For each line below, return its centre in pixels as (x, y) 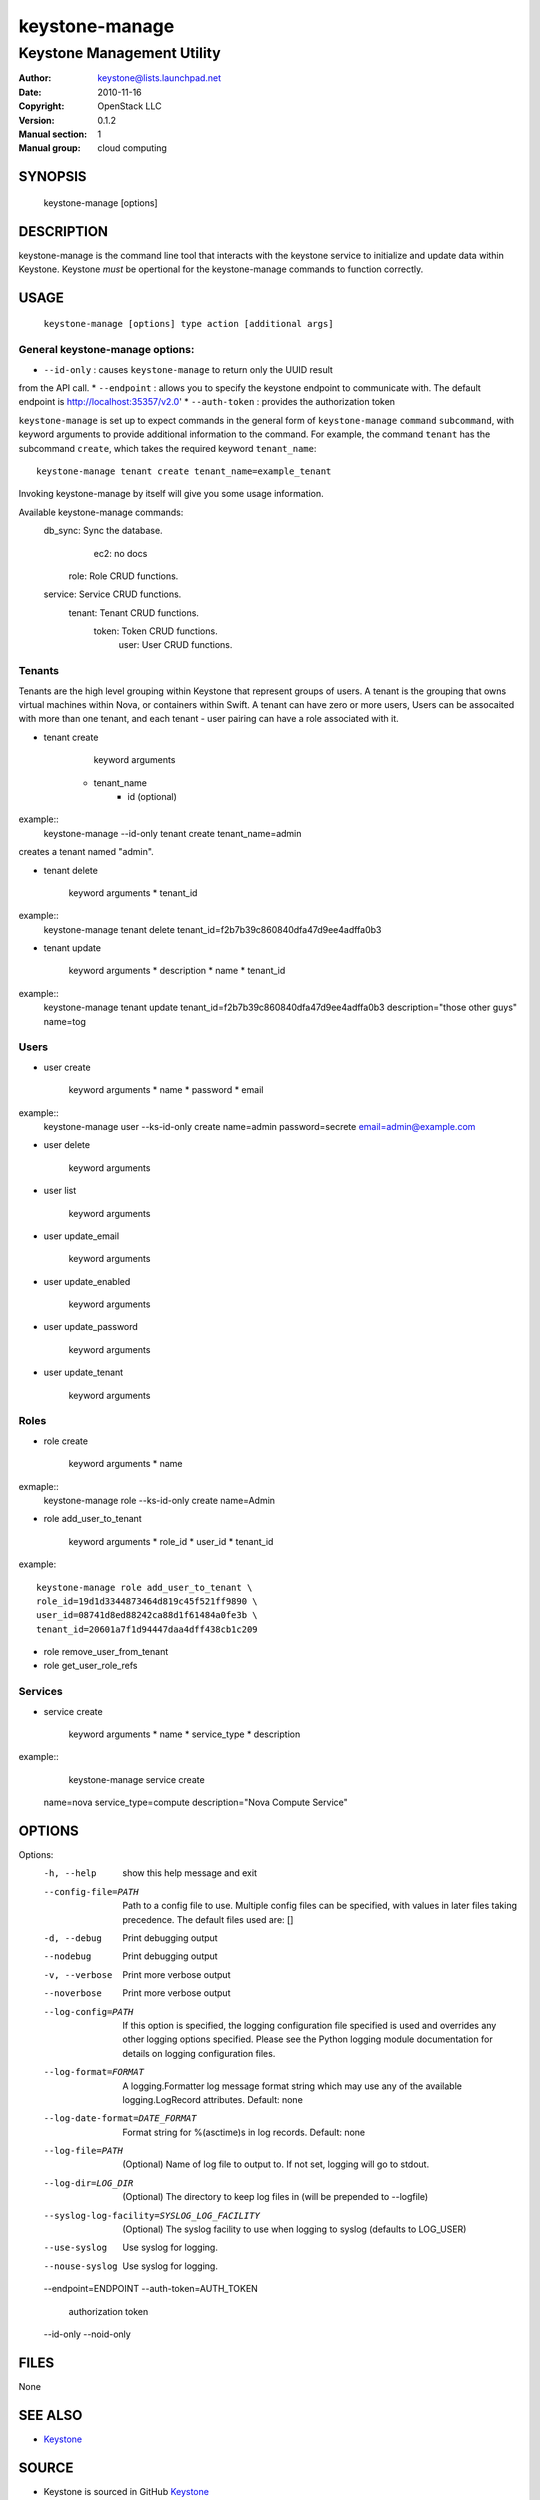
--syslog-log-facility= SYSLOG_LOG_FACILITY (151, 2215)
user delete (66, 1145)
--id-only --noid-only (87, 2334)
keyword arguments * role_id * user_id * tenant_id (171, 1541)
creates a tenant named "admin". (86, 852)
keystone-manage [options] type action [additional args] (188, 324)
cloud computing (132, 148)
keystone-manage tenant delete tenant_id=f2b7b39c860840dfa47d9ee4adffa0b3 (212, 929)
